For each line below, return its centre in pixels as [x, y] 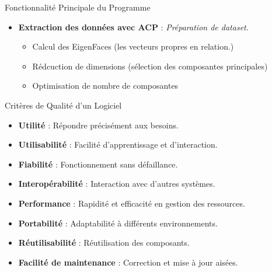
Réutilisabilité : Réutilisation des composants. [104, 243]
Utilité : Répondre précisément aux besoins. [98, 125]
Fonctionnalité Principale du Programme [78, 7]
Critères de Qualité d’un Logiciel [63, 105]
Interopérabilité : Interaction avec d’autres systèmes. [117, 184]
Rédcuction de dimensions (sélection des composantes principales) [150, 66]
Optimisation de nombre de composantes [105, 86]
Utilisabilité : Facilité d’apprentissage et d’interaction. [118, 144]
